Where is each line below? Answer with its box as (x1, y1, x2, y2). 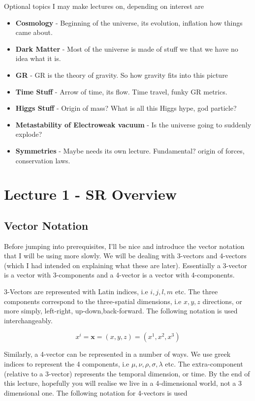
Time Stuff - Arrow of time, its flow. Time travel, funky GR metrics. (15, 86, 227, 96)
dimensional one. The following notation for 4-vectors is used (4, 387, 188, 398)
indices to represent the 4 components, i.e (4, 359, 129, 369)
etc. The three (175, 286, 218, 297)
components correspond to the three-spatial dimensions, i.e (4, 296, 182, 306)
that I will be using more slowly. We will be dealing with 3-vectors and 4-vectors (4, 250, 247, 261)
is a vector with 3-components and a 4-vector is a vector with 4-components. (4, 270, 235, 280)
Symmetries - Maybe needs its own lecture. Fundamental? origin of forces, (15, 145, 245, 155)
